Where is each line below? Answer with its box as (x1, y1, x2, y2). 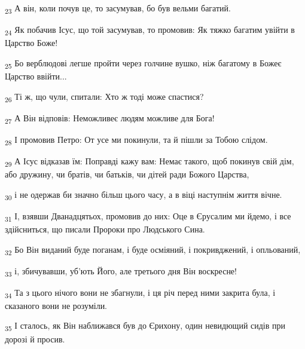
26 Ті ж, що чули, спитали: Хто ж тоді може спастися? (5, 90, 204, 104)
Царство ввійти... (5, 69, 67, 82)
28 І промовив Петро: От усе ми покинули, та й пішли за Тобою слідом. (5, 133, 268, 147)
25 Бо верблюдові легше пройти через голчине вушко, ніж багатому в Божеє (5, 56, 282, 71)
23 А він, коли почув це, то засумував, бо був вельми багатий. (5, 2, 231, 16)
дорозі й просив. (5, 332, 65, 345)
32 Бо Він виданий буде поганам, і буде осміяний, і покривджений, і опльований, (5, 243, 301, 257)
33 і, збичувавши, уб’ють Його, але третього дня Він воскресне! (5, 264, 237, 278)
